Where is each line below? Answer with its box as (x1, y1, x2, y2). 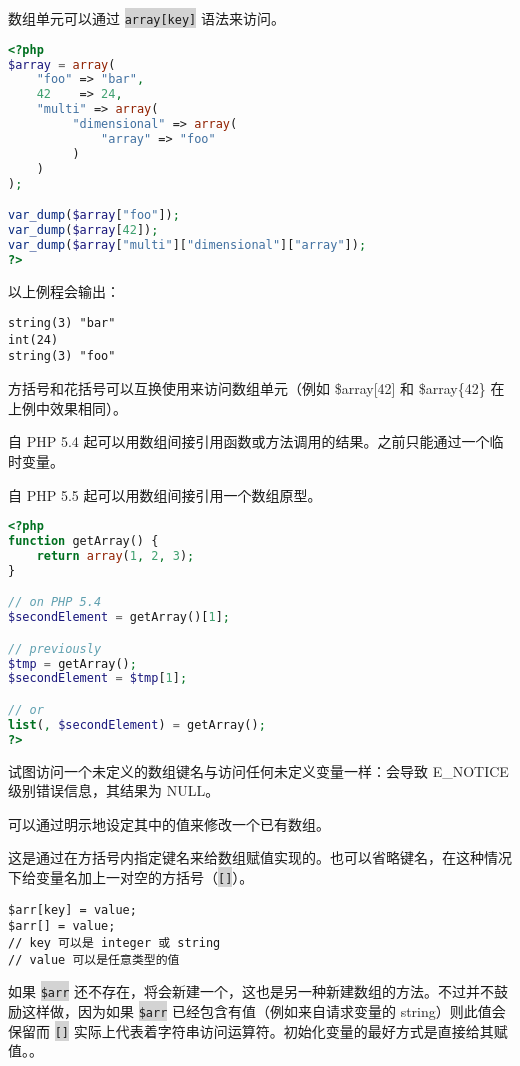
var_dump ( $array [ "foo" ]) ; (8, 208, 180, 223)
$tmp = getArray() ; (8, 656, 137, 671)
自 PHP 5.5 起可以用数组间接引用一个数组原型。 (8, 484, 322, 505)
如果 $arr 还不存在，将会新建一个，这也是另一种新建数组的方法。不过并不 (8, 981, 494, 1002)
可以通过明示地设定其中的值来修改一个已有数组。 (8, 813, 330, 834)
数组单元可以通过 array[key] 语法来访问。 (8, 8, 285, 28)
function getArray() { (8, 533, 159, 548)
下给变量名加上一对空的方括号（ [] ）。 (8, 866, 254, 887)
